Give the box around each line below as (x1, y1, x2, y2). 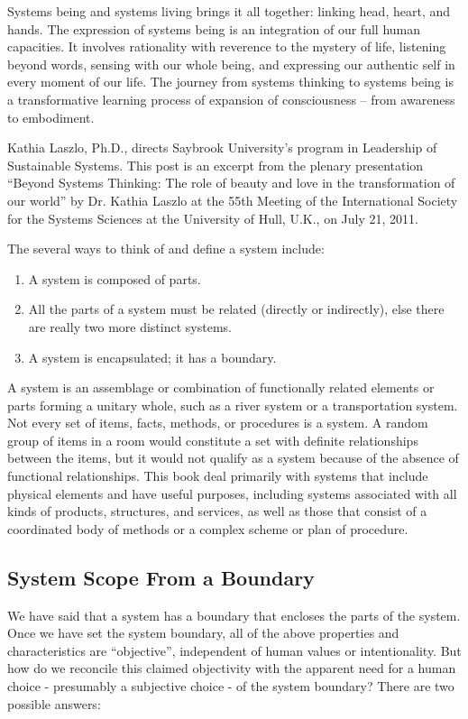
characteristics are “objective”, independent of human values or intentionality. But (7, 641, 462, 659)
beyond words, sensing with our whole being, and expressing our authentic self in (7, 54, 455, 73)
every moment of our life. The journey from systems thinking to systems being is (7, 72, 454, 91)
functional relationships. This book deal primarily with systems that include (7, 466, 428, 485)
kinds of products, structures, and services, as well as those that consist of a (7, 502, 427, 521)
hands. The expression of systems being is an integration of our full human (7, 19, 421, 38)
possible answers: (7, 694, 101, 713)
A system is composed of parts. (28, 269, 201, 288)
